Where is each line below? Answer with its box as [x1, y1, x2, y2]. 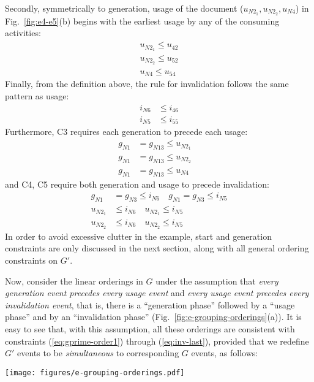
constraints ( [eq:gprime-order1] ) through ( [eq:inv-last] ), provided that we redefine [5, 334, 309, 347]
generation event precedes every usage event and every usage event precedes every [5, 286, 309, 299]
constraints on [5, 254, 58, 267]
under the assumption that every [155, 274, 278, 287]
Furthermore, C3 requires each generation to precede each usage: [5, 125, 248, 138]
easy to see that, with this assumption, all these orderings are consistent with [5, 323, 295, 335]
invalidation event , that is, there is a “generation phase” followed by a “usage [5, 298, 295, 311]
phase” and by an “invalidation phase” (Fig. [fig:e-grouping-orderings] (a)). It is [5, 310, 302, 323]
